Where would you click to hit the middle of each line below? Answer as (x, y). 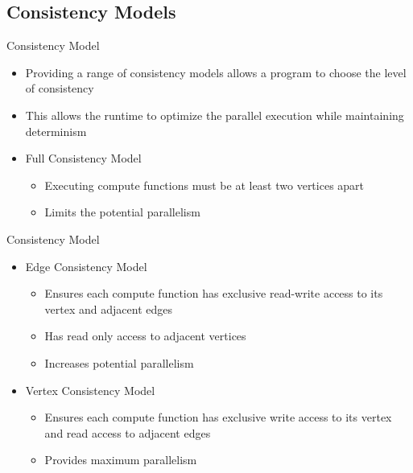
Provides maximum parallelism (121, 460)
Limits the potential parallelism (122, 212)
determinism (56, 131)
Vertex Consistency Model (90, 390)
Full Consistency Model (83, 158)
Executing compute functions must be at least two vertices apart (204, 185)
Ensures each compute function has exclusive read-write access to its (214, 293)
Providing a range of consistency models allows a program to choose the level (216, 72)
